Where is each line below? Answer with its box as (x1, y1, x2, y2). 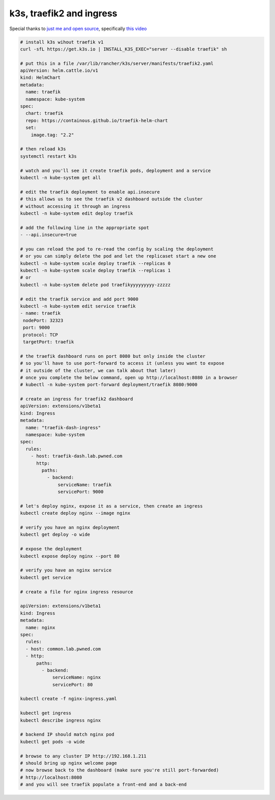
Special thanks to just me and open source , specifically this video (9, 26, 147, 32)
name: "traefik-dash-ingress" (25, 424, 101, 431)
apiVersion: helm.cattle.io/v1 (20, 68, 99, 73)
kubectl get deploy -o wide (20, 532, 90, 538)
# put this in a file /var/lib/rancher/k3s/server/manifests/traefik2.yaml (20, 60, 214, 66)
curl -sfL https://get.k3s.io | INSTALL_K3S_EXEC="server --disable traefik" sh (20, 46, 227, 52)
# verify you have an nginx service (20, 567, 112, 573)
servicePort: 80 (52, 682, 93, 687)
